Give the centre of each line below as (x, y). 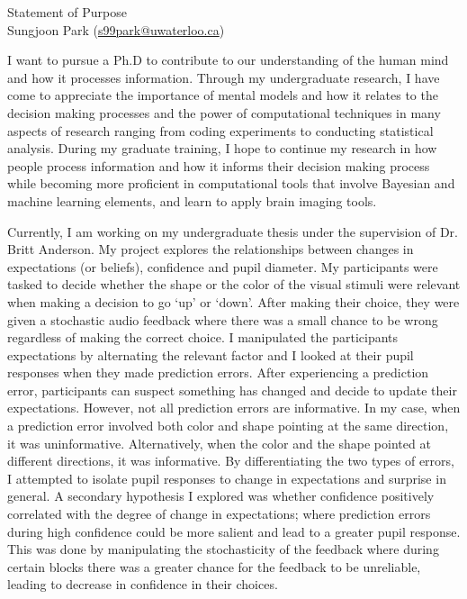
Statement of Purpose (67, 12)
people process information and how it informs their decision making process (219, 165)
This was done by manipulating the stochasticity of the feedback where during (223, 549)
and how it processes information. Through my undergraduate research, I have (224, 77)
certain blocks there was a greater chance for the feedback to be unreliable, (214, 566)
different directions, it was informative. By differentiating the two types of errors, (231, 461)
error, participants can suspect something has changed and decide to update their (232, 390)
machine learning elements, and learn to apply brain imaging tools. (192, 200)
